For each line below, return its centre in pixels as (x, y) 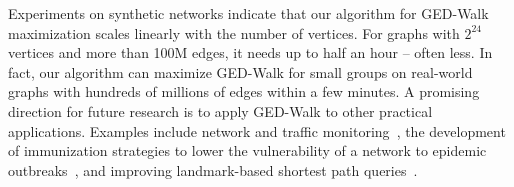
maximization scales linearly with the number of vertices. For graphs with (234, 32)
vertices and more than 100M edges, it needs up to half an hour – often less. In (250, 52)
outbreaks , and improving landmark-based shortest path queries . (213, 169)
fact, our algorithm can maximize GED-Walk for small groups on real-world (240, 71)
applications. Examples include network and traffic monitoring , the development (257, 130)
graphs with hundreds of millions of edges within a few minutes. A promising (244, 91)
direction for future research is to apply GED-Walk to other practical (220, 110)
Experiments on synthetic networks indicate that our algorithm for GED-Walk (248, 13)
